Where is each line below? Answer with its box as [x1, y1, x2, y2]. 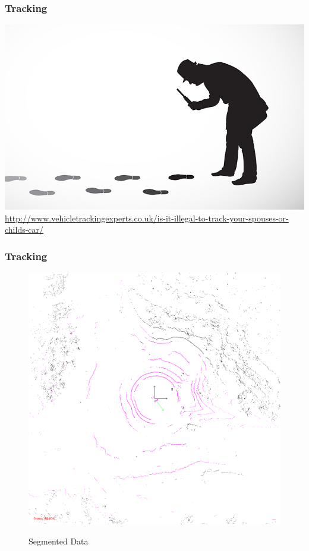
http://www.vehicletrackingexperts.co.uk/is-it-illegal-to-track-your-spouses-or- [5, 211, 289, 224]
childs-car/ [5, 223, 44, 236]
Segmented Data [29, 534, 89, 547]
